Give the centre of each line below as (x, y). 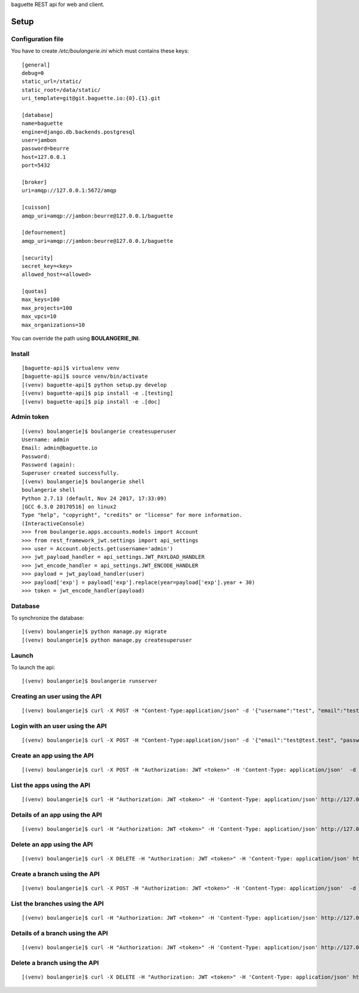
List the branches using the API (57, 904)
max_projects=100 (47, 308)
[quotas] (34, 291)
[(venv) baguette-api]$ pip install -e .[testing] (98, 393)
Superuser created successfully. (71, 473)
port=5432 (36, 165)
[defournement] (44, 233)
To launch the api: (33, 667)
